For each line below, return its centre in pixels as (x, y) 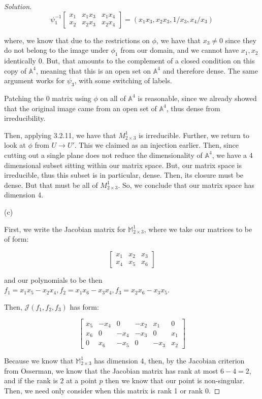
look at (15, 145)
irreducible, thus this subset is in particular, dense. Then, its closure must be (124, 175)
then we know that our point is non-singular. (175, 380)
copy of (15, 70)
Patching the (24, 98)
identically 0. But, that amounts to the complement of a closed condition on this (129, 60)
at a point (81, 380)
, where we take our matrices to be (198, 229)
